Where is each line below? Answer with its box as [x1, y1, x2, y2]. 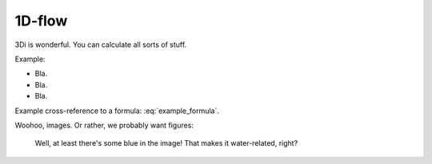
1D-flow [14, 12, 68, 29]
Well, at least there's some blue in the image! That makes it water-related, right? [34, 139, 298, 148]
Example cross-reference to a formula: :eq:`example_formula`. [14, 106, 220, 115]
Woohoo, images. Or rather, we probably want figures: [14, 120, 194, 130]
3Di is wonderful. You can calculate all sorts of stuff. [14, 40, 187, 49]
